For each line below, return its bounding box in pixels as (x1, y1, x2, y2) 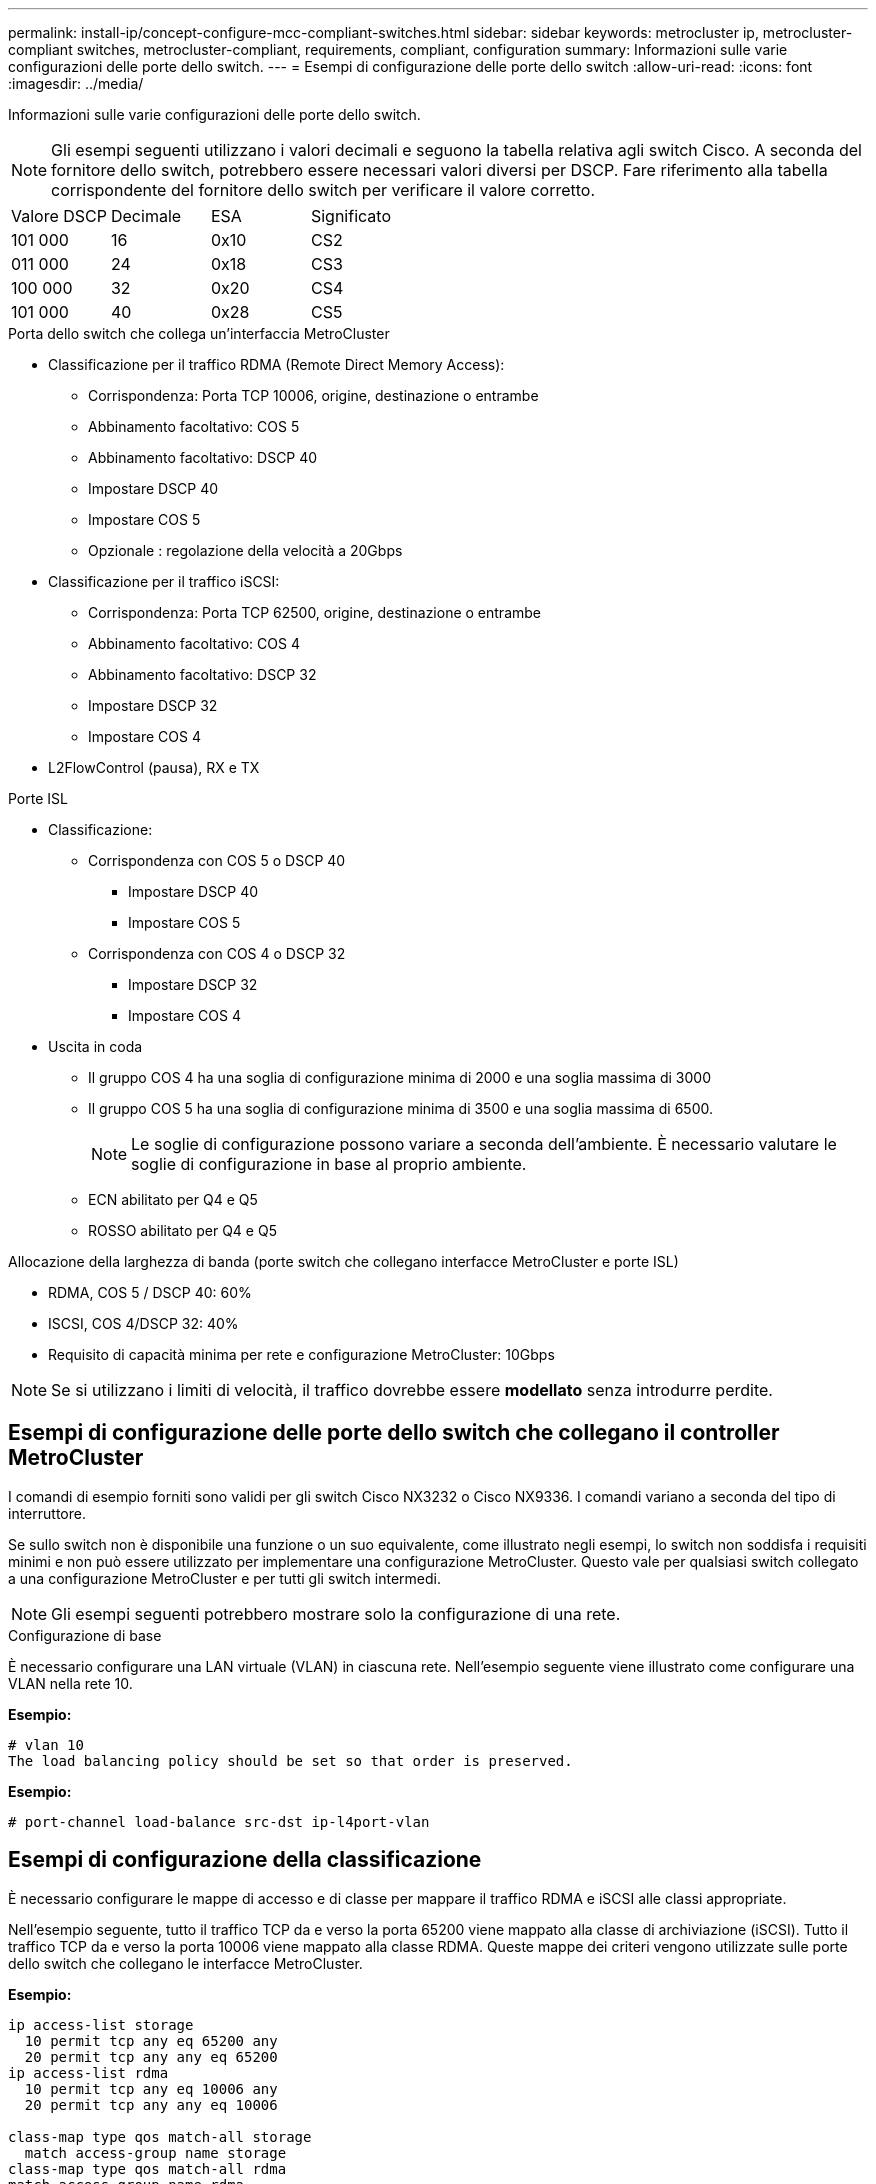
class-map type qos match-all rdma (8, 2160, 287, 2177)
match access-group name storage (24, 2144, 287, 2161)
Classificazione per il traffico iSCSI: (48, 573, 280, 590)
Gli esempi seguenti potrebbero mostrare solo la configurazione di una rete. (51, 1603, 621, 1624)
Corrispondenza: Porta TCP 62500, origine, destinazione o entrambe (88, 604, 541, 621)
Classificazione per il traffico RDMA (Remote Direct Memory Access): (48, 356, 505, 373)
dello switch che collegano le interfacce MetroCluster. (8, 1954, 363, 1972)
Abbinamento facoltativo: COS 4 (88, 635, 300, 652)
